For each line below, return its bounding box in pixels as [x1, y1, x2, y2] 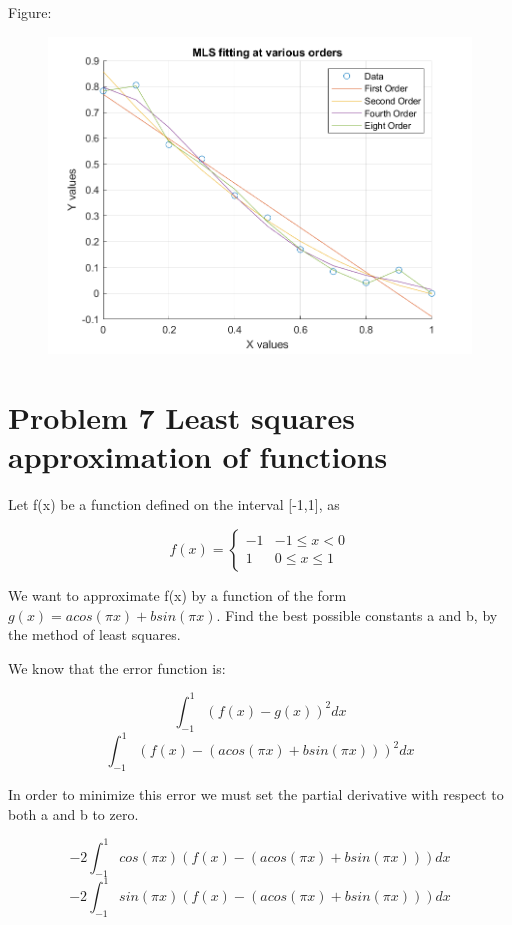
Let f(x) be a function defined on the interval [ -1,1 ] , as [8, 494, 340, 515]
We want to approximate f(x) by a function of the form [8, 584, 347, 605]
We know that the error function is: [8, 657, 226, 678]
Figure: [8, 2, 52, 22]
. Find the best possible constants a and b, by [216, 604, 498, 625]
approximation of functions [8, 436, 388, 477]
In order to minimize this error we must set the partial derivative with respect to [8, 783, 504, 804]
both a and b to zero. [8, 803, 139, 824]
